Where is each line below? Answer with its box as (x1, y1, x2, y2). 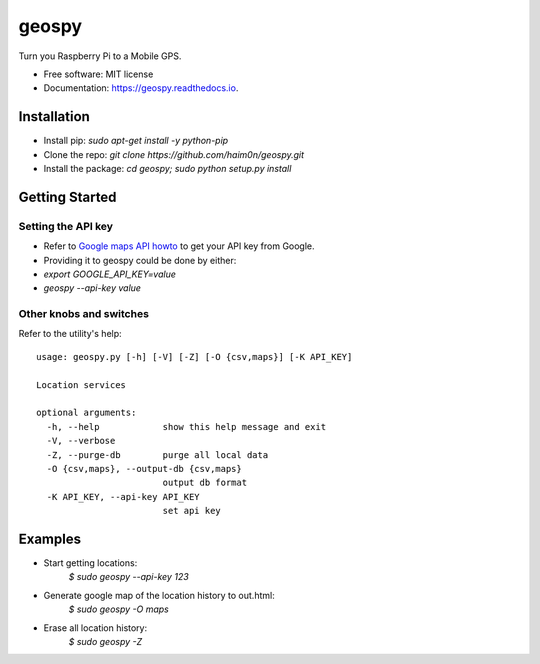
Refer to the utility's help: (18, 328, 122, 340)
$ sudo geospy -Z (68, 636, 143, 648)
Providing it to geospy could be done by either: (43, 254, 237, 266)
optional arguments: (36, 407, 137, 419)
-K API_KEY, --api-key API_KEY (46, 491, 200, 502)
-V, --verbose (46, 435, 116, 447)
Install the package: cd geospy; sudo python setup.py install (43, 163, 292, 175)
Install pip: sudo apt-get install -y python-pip (43, 135, 229, 147)
